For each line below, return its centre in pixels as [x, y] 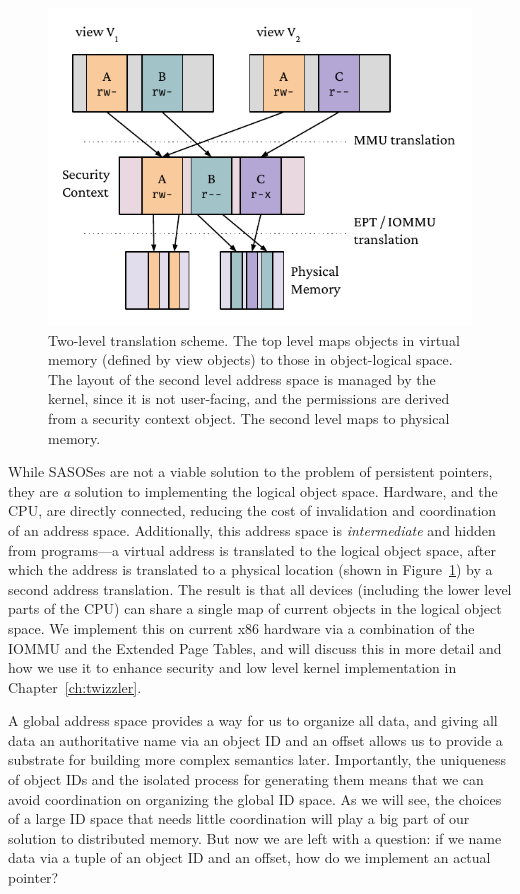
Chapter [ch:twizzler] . [75, 686]
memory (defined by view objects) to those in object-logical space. [250, 359]
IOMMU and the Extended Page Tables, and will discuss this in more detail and [255, 647]
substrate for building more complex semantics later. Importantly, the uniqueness [257, 759]
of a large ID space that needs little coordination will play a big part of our [239, 818]
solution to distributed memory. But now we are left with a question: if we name [255, 837]
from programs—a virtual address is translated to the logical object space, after [252, 549]
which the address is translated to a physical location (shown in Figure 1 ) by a [250, 569]
